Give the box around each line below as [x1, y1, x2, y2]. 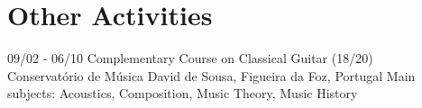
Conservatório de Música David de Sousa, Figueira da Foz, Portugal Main [7, 66, 416, 85]
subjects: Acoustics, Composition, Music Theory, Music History [7, 84, 358, 103]
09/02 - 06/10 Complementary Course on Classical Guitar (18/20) [7, 49, 373, 67]
